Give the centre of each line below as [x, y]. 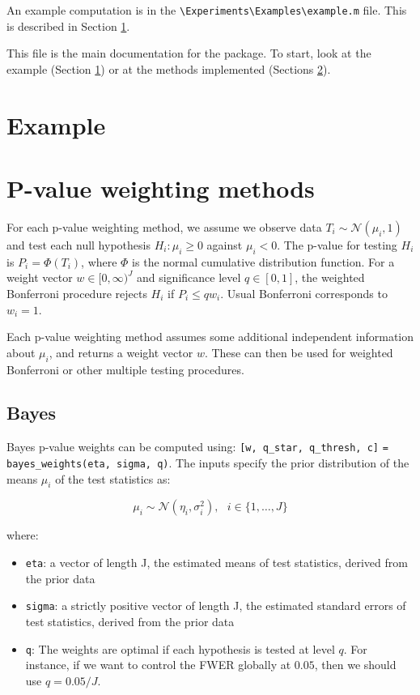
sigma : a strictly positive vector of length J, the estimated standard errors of [216, 605]
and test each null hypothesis [78, 244]
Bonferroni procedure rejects [77, 293]
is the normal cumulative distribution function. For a [263, 261]
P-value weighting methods [161, 188]
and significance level [189, 277]
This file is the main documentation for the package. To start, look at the [189, 53]
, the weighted [330, 277]
